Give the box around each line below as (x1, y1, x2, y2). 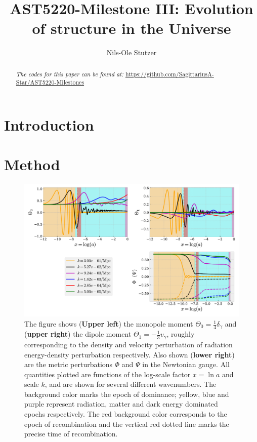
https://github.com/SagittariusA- (125, 69, 214, 78)
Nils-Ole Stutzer (106, 47, 157, 58)
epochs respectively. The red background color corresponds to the (24, 409, 227, 419)
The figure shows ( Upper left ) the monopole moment (24, 318, 193, 329)
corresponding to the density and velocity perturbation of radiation (24, 339, 233, 349)
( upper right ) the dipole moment (24, 329, 132, 339)
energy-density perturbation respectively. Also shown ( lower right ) (24, 349, 235, 359)
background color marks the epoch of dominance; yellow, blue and (24, 388, 229, 399)
